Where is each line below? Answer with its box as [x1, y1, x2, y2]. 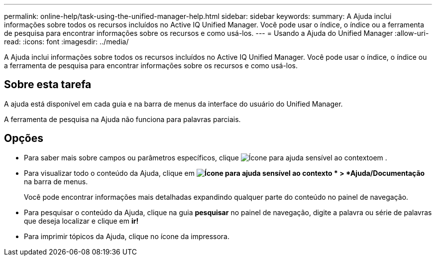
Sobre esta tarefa [4, 78, 92, 91]
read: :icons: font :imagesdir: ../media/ [4, 37, 129, 46]
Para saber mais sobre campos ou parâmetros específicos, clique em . [24, 153, 387, 162]
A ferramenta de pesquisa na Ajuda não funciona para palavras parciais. [4, 115, 241, 124]
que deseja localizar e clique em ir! [24, 216, 139, 225]
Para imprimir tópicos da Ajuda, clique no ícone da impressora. [24, 232, 230, 241]
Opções [4, 132, 43, 145]
